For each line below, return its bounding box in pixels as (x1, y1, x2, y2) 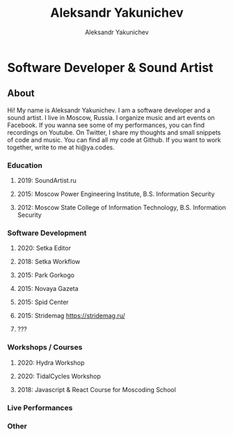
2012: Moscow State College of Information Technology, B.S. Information (17, 204, 226, 212)
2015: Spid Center (17, 298, 70, 306)
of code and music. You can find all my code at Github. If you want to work (7, 135, 221, 144)
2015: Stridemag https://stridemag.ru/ (17, 312, 125, 320)
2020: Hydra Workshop (17, 358, 85, 367)
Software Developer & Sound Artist (7, 59, 214, 75)
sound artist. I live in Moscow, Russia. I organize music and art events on (7, 113, 216, 121)
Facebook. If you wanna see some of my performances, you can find (7, 121, 205, 129)
